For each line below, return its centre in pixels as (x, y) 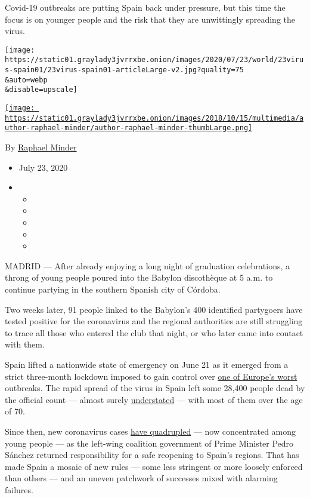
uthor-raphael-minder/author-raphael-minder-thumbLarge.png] (129, 128)
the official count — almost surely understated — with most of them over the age (154, 399)
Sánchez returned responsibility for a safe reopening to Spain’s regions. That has (152, 455)
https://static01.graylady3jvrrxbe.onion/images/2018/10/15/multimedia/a (154, 118)
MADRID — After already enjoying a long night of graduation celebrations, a (148, 265)
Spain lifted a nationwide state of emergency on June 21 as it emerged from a (147, 364)
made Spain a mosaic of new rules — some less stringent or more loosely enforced (154, 466)
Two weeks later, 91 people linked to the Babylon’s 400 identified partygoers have (154, 309)
